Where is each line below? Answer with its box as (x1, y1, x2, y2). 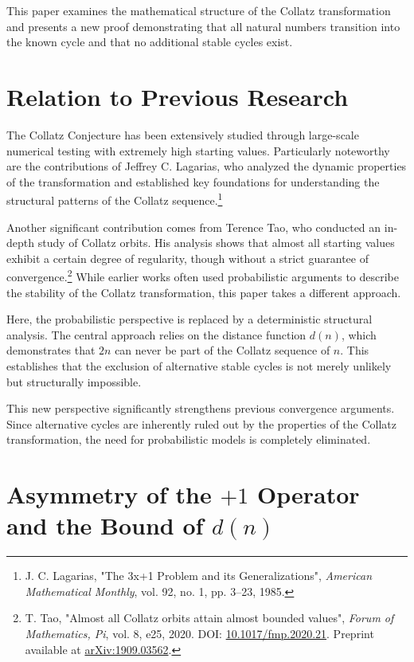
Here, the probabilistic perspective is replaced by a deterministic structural (6, 311, 373, 327)
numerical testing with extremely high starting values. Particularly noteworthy (6, 142, 390, 159)
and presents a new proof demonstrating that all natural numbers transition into (6, 18, 400, 34)
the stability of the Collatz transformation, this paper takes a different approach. (6, 284, 401, 300)
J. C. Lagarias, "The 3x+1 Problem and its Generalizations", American (25, 567, 373, 584)
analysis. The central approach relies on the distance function (6, 326, 307, 343)
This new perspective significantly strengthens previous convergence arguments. (6, 400, 395, 417)
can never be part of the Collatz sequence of (115, 342, 330, 358)
